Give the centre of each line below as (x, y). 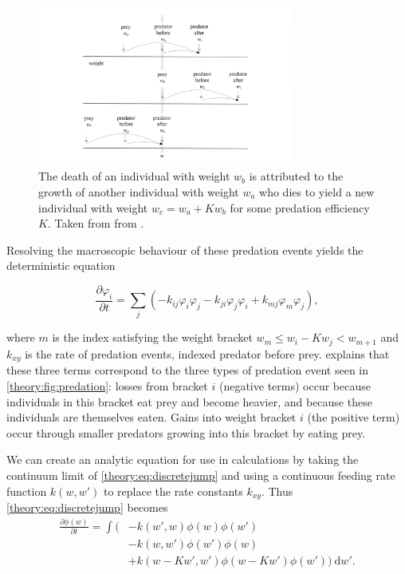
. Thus (277, 491)
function (27, 491)
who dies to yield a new (317, 191)
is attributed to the (296, 176)
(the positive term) (354, 417)
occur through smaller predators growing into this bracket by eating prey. (186, 432)
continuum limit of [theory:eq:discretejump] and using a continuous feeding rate (201, 475)
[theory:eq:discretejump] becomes (87, 507)
